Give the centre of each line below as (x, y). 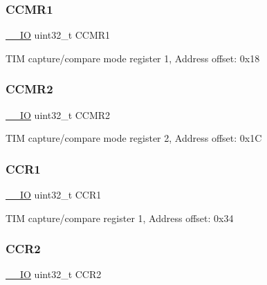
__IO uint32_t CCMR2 (58, 114)
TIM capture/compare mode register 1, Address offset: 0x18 (133, 58)
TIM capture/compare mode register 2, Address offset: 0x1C (134, 138)
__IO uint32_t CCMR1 (58, 35)
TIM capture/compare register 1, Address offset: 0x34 (120, 218)
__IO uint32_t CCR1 (54, 195)
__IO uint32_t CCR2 (54, 274)
